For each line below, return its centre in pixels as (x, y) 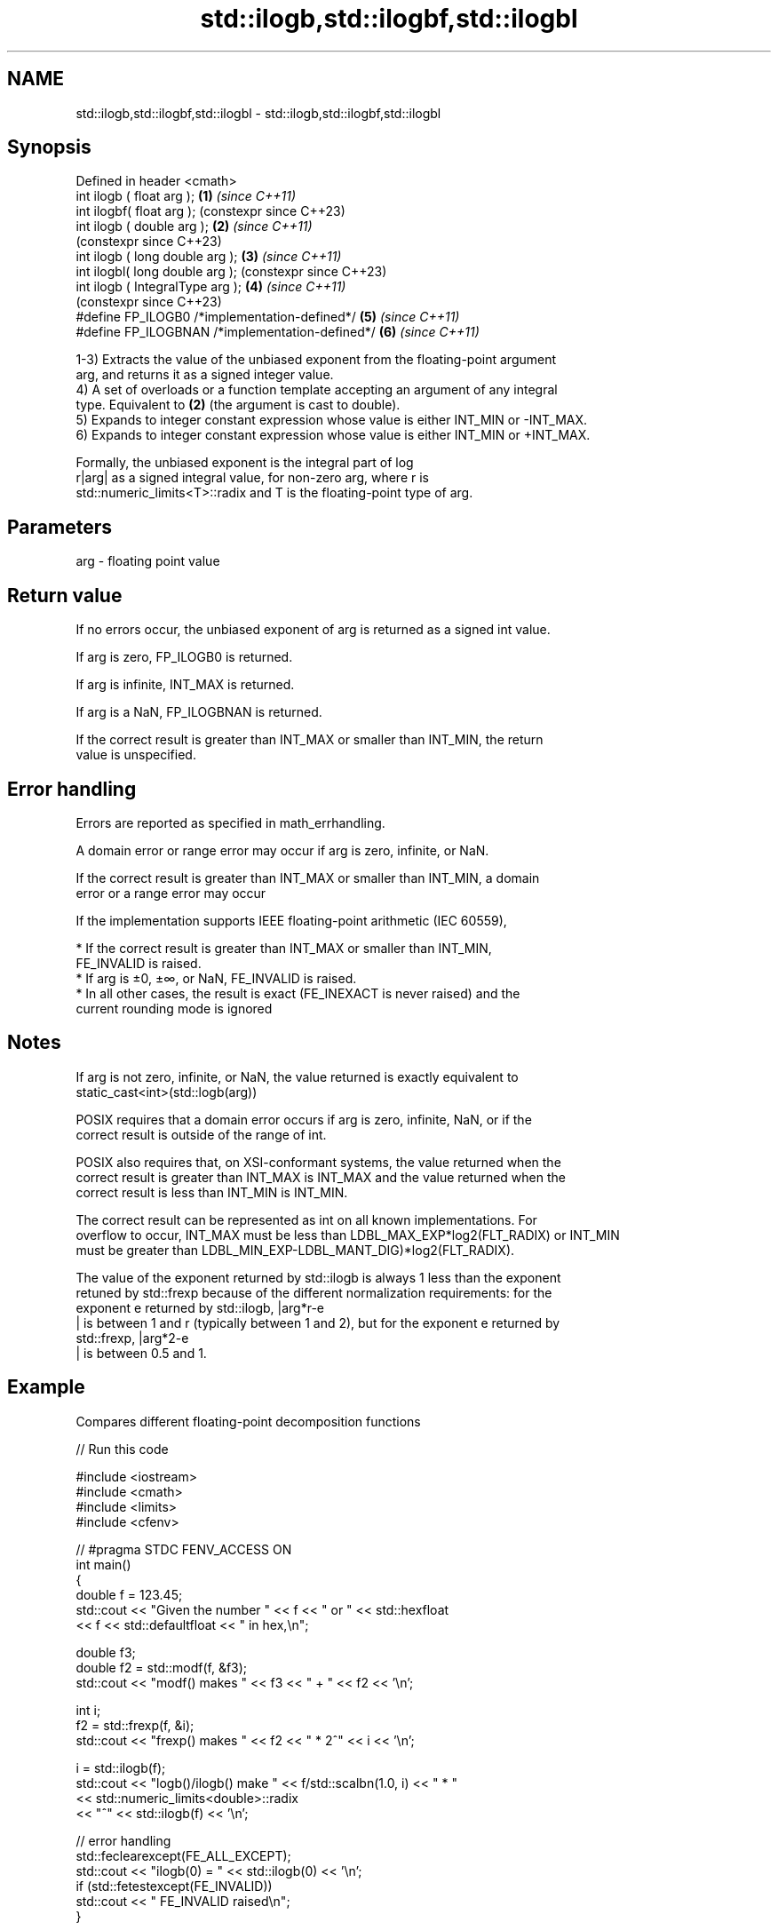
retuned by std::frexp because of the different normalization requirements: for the (314, 1292)
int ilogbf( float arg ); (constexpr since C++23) (210, 211)
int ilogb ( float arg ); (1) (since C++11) (186, 196)
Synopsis (49, 147)
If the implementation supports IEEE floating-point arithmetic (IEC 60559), (291, 920)
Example (46, 1387)
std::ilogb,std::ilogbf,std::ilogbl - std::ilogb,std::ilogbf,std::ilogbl (258, 113)
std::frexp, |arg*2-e (132, 1338)
